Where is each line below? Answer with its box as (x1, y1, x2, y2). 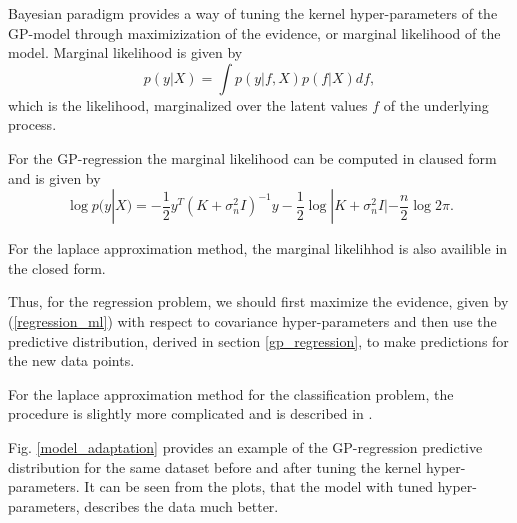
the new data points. (8, 350, 135, 371)
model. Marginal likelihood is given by (8, 42, 243, 63)
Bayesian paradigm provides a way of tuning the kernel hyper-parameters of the (8, 3, 498, 23)
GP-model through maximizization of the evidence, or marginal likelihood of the (8, 22, 501, 43)
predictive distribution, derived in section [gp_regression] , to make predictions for (8, 330, 509, 351)
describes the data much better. (84, 495, 279, 516)
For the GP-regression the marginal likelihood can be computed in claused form (8, 147, 497, 168)
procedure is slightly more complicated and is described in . (8, 403, 373, 424)
